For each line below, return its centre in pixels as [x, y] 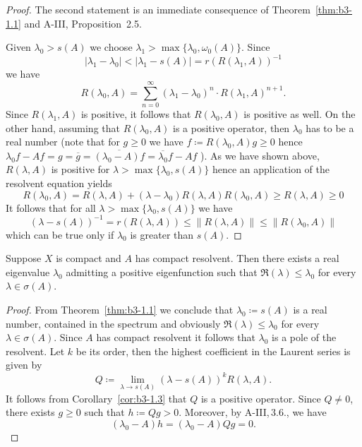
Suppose [24, 258]
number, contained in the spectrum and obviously [113, 323]
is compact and [89, 258]
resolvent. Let [35, 351]
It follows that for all [51, 207]
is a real [310, 310]
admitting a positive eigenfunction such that [162, 272]
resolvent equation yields [59, 183]
